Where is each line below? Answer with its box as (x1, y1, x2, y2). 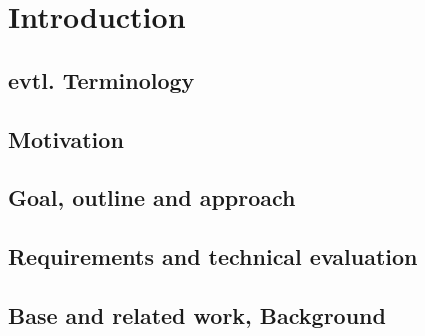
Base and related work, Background (8, 299, 386, 330)
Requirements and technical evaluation (8, 241, 418, 272)
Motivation (8, 123, 124, 154)
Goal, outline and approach (8, 182, 296, 213)
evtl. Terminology (8, 64, 195, 95)
